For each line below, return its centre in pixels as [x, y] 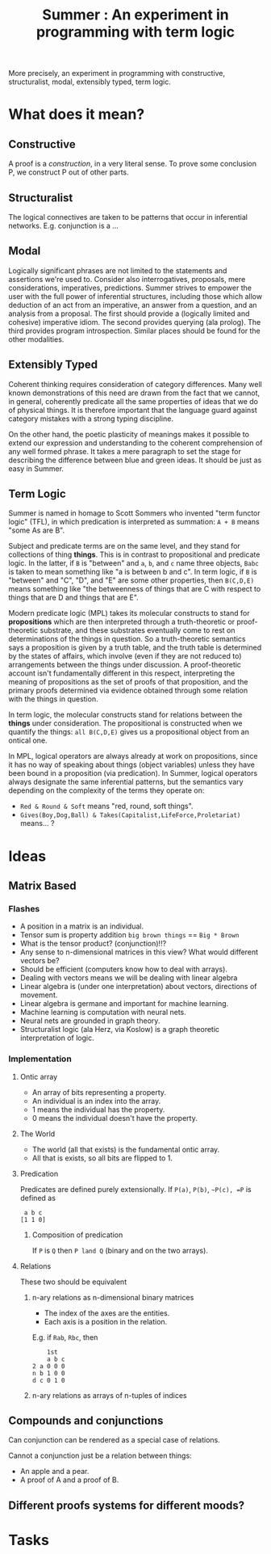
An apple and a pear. [54, 1472]
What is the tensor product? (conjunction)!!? [93, 944]
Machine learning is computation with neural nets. [103, 1013]
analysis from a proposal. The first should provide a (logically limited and [129, 314]
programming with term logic [135, 32]
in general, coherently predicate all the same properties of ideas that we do [133, 401]
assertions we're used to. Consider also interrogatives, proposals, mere [127, 279]
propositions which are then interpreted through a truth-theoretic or [122, 622]
